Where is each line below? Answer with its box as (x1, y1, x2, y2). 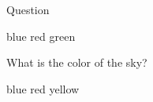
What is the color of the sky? (6, 54, 147, 71)
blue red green (6, 27, 76, 44)
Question (6, 2, 50, 17)
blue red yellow (6, 80, 80, 97)
